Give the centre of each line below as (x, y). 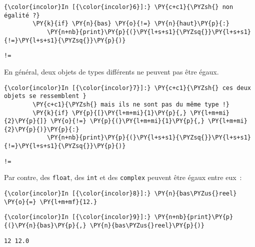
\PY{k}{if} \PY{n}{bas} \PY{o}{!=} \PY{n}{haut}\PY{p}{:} (131, 24)
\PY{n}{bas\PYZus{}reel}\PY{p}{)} (147, 226)
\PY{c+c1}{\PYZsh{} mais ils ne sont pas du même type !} (131, 104)
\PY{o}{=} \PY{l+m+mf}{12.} (51, 202)
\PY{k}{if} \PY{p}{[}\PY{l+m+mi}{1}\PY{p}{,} (110, 113)
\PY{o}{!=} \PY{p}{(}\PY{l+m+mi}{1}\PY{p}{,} (127, 121)
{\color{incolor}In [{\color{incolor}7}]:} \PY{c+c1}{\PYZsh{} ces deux (127, 88)
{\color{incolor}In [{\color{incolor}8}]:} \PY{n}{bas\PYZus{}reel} (120, 194)
